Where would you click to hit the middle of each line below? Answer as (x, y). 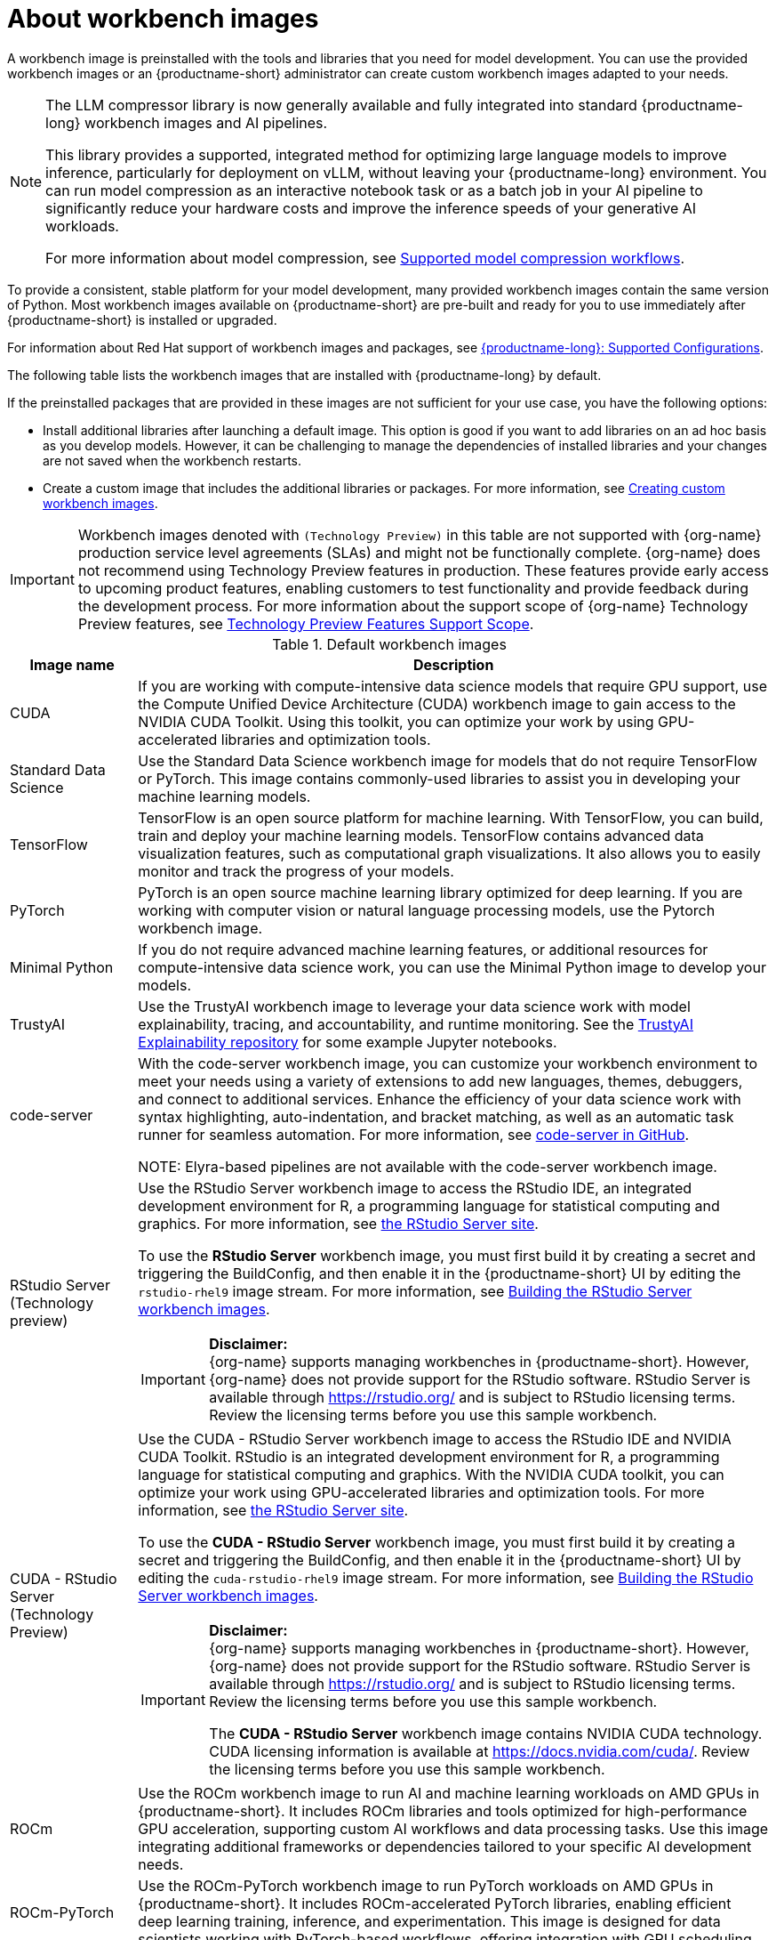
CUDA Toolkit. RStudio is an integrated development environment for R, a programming (429, 1456)
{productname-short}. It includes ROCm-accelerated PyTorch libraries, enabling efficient (435, 1903)
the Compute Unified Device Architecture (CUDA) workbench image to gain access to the (437, 703)
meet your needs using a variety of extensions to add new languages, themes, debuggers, (440, 1081)
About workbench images (163, 19)
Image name (72, 664)
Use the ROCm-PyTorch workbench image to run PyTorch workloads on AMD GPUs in (426, 1885)
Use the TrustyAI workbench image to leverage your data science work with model (414, 1006)
